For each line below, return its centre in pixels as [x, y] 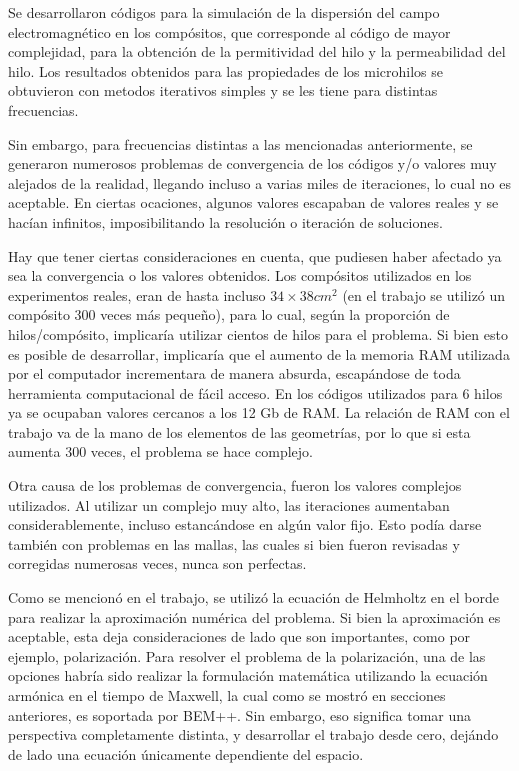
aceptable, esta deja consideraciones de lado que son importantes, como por [239, 636]
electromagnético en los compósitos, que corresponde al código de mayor [229, 31]
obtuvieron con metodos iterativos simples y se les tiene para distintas [223, 90]
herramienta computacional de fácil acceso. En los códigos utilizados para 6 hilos [255, 392]
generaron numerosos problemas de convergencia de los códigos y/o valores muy [252, 163]
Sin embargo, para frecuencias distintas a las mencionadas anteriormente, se [240, 143]
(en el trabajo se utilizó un [424, 294]
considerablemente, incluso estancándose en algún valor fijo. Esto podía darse [245, 524]
